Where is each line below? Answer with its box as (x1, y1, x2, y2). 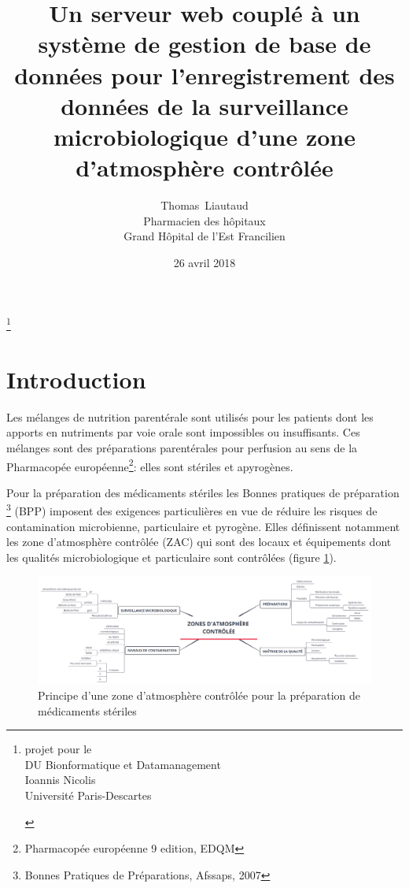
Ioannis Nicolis (24, 771, 96, 788)
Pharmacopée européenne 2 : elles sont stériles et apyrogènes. (6, 455, 293, 474)
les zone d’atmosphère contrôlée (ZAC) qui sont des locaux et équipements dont (6, 533, 392, 550)
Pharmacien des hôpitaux (143, 212, 266, 229)
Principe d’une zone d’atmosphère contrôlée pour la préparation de (38, 687, 361, 704)
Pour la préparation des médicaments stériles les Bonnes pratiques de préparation (6, 484, 400, 500)
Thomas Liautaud (160, 197, 249, 214)
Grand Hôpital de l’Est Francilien (123, 228, 286, 244)
